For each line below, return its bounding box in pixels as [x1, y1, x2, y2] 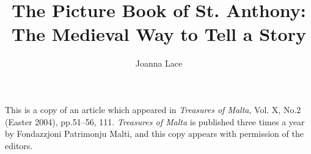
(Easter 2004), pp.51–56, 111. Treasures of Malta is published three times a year [5, 115, 305, 128]
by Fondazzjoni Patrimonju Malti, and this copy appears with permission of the [5, 127, 304, 140]
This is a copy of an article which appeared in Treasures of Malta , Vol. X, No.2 [5, 103, 301, 116]
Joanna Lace [135, 57, 183, 70]
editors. [5, 139, 33, 152]
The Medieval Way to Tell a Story [12, 21, 306, 46]
